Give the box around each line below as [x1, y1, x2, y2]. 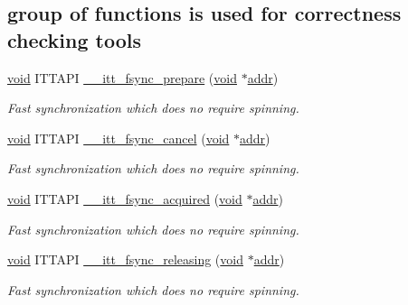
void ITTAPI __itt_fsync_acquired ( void [7, 189, 242, 208]
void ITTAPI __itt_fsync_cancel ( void [7, 128, 230, 147]
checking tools [7, 25, 142, 53]
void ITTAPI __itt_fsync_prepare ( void [7, 68, 237, 87]
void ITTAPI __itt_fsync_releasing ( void [7, 250, 243, 269]
